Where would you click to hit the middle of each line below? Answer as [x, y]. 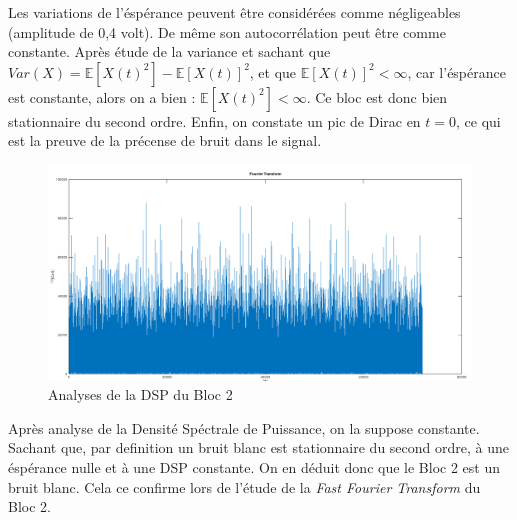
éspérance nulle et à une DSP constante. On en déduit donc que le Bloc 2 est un [254, 467]
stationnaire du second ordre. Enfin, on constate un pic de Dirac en [214, 120]
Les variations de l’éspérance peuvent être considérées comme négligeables [234, 12]
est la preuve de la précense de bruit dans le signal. [165, 140]
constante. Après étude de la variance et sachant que [169, 51]
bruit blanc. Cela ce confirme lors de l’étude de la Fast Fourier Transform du [244, 486]
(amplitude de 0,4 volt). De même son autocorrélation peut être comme [227, 31]
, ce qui [478, 120]
